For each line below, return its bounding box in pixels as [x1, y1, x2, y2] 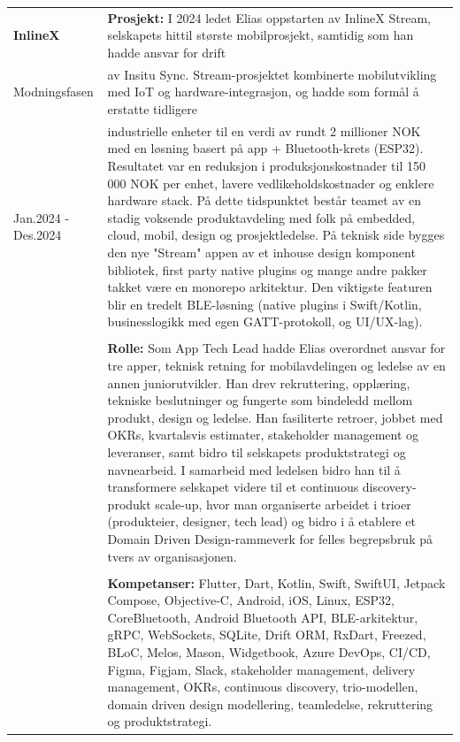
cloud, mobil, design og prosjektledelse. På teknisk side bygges [107, 226, 445, 244]
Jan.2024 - [13, 208, 70, 226]
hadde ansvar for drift [107, 42, 226, 61]
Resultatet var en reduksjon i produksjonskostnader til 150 [107, 157, 425, 174]
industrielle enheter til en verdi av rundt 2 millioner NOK [107, 121, 421, 140]
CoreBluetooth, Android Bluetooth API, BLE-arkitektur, [107, 608, 418, 626]
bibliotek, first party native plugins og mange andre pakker [107, 260, 427, 279]
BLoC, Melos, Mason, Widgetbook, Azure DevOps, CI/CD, [107, 643, 431, 662]
